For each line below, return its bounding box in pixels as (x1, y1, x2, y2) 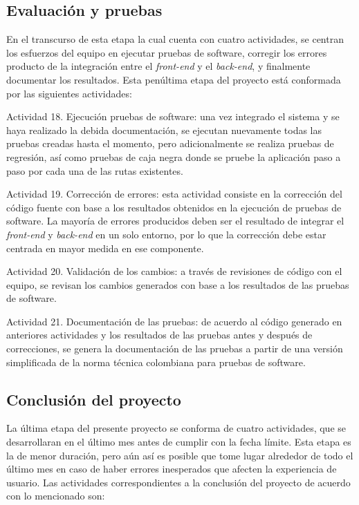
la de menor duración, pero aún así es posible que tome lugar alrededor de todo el (6, 448, 353, 462)
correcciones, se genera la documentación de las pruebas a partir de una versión (6, 341, 343, 356)
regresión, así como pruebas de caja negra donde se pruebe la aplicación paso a (6, 149, 341, 164)
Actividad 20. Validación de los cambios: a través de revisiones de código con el (6, 264, 342, 278)
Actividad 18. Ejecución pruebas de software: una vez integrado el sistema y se (6, 109, 340, 124)
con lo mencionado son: (6, 488, 105, 503)
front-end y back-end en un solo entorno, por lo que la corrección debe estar (6, 227, 326, 241)
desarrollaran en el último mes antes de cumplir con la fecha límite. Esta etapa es (6, 435, 351, 449)
